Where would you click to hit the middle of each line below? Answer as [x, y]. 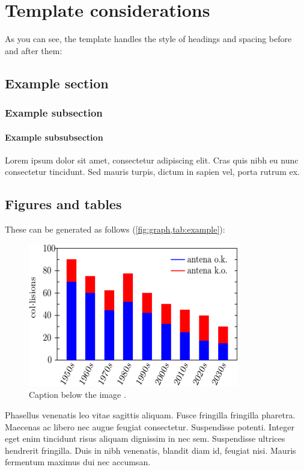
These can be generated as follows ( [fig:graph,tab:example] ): [115, 229]
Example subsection [54, 113]
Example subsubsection [54, 137]
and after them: [34, 50]
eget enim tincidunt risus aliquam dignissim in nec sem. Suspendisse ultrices [145, 438]
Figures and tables [63, 204]
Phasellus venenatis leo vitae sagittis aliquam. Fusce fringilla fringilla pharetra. [150, 414]
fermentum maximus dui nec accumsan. [78, 462]
